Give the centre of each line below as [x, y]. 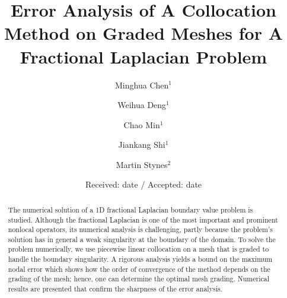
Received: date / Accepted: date [143, 184]
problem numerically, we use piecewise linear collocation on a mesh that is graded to [138, 249]
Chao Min [142, 124]
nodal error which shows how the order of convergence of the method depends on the [139, 269]
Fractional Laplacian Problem [143, 56]
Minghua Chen [142, 85]
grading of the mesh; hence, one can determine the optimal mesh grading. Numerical [139, 279]
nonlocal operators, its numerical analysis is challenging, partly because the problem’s [141, 229]
